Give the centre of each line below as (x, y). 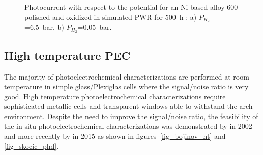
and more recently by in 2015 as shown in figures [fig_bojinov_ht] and (115, 136)
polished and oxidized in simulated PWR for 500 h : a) (111, 16)
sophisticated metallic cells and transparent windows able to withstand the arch (128, 106)
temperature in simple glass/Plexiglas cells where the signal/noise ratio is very (126, 86)
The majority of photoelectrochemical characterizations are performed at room (127, 76)
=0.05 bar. (95, 27)
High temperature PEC (67, 55)
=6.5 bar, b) (44, 27)
